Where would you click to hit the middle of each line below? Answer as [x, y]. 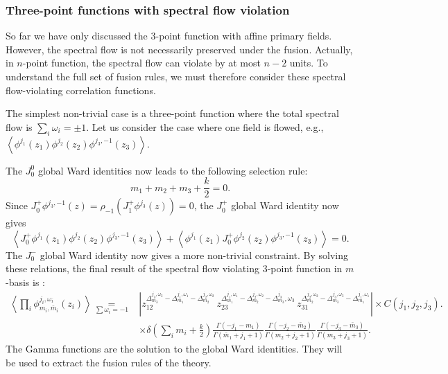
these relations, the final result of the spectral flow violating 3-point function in [174, 268]
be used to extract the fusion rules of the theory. [109, 362]
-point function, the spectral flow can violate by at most [141, 63]
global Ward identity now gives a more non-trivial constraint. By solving [194, 255]
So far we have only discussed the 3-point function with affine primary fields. [169, 36]
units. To [309, 63]
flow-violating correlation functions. [81, 90]
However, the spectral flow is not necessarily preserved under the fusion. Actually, [179, 49]
